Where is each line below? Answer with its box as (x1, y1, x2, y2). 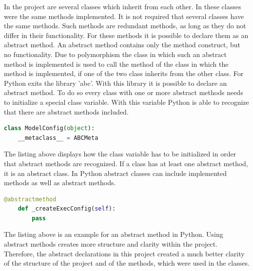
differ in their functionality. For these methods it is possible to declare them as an (4, 30, 249, 40)
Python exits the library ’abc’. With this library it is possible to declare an (4, 77, 227, 88)
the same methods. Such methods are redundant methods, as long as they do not (4, 20, 246, 31)
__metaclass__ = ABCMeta (18, 134, 98, 141)
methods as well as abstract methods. (4, 177, 116, 188)
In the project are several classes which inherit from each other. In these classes (4, 1, 241, 11)
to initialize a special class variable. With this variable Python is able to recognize (4, 97, 249, 107)
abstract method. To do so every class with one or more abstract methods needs (4, 87, 243, 97)
